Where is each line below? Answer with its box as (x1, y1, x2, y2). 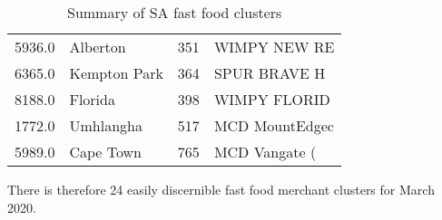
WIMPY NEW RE (213, 36, 335, 57)
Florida (69, 89, 115, 110)
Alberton (69, 36, 126, 57)
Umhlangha (69, 115, 142, 136)
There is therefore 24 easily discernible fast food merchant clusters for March (7, 180, 435, 198)
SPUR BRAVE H (213, 62, 326, 83)
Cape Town (69, 141, 142, 162)
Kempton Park (69, 62, 163, 83)
